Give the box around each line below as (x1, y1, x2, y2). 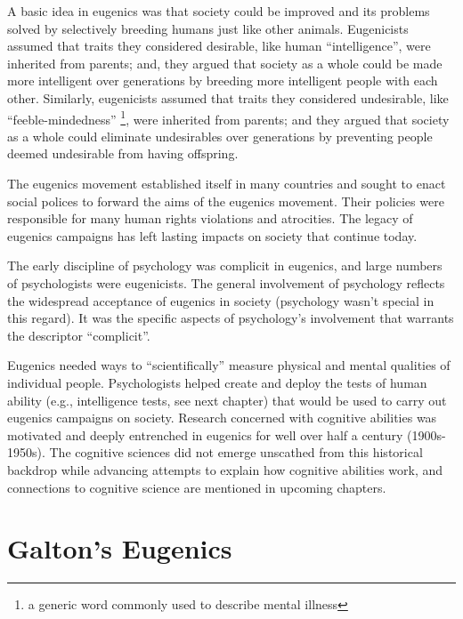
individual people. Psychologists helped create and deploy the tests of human (7, 373, 427, 391)
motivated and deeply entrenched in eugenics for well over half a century (7, 425, 403, 444)
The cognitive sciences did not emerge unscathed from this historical (49, 443, 423, 462)
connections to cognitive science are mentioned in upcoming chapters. (7, 478, 386, 496)
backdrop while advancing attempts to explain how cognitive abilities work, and (7, 460, 443, 478)
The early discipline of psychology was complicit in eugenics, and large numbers (7, 256, 443, 275)
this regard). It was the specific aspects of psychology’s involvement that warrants (7, 309, 454, 327)
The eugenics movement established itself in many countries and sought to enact (7, 174, 446, 192)
